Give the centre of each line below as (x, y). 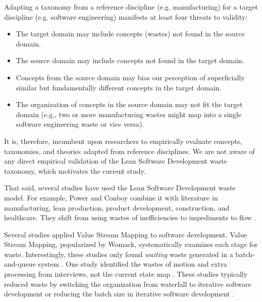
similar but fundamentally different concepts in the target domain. (119, 87)
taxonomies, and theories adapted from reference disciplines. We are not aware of (129, 151)
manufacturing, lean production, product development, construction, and (117, 207)
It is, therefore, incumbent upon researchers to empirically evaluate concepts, (123, 141)
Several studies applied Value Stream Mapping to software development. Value (126, 234)
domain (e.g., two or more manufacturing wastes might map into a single (129, 114)
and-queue (20, 264)
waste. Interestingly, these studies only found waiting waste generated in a (119, 254)
